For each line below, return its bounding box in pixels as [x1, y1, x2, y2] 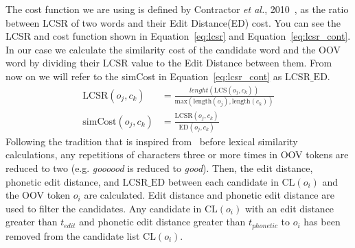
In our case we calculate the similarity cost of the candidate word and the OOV [5, 42, 341, 56]
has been [304, 214, 341, 229]
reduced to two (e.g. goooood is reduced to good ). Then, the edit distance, [5, 161, 313, 175]
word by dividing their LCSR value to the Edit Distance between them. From [5, 55, 332, 70]
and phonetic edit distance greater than [79, 214, 246, 229]
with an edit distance [244, 201, 334, 215]
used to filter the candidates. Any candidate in [5, 201, 202, 215]
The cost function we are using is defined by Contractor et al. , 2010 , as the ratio [5, 2, 349, 16]
